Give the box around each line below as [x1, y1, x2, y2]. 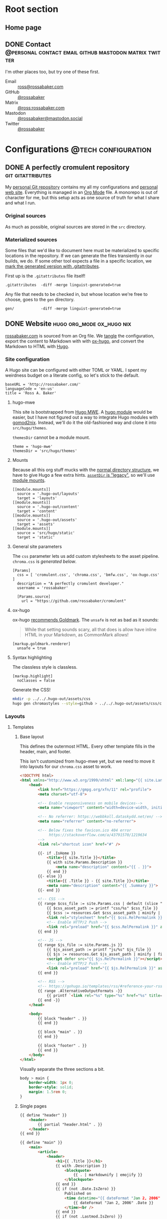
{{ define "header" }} [19, 1113, 67, 1118]
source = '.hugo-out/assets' [17, 518, 78, 522]
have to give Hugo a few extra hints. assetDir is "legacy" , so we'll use [12, 472, 155, 478]
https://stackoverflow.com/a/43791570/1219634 [49, 832, 147, 837]
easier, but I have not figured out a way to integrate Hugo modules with [12, 414, 158, 421]
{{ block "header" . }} [37, 1016, 87, 1021]
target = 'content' [17, 509, 57, 514]
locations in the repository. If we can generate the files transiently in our [5, 253, 153, 259]
